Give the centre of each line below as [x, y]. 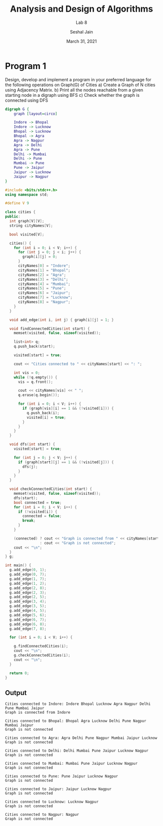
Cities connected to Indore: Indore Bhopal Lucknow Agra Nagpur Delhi [78, 704]
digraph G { [17, 109]
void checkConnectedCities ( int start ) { [51, 489]
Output [16, 692]
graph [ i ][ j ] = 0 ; [40, 257]
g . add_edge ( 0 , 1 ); [28, 570]
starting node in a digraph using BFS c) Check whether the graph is [72, 95]
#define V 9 [17, 203]
